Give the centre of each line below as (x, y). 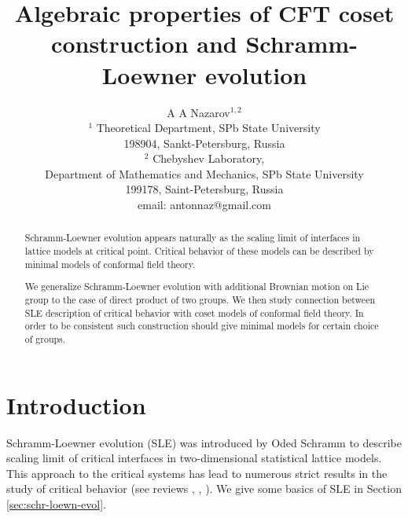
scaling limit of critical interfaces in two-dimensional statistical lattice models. (194, 458)
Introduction (76, 404)
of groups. (45, 338)
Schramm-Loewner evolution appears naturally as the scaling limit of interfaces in (193, 238)
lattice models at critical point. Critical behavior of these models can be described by (199, 251)
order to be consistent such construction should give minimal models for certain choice (202, 326)
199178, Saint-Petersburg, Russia (204, 189)
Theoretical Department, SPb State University (208, 128)
